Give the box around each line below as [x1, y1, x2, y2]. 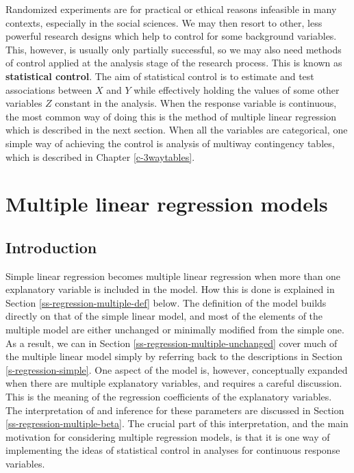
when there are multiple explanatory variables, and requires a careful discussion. [5, 376, 342, 390]
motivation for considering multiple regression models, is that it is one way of [5, 429, 330, 444]
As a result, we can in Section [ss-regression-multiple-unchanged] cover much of [5, 335, 338, 350]
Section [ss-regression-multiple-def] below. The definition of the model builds [5, 295, 327, 309]
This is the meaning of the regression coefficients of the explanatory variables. [5, 389, 332, 404]
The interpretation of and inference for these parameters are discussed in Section [5, 402, 344, 417]
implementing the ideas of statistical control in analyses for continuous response [5, 443, 340, 457]
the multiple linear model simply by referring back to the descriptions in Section [5, 349, 342, 363]
